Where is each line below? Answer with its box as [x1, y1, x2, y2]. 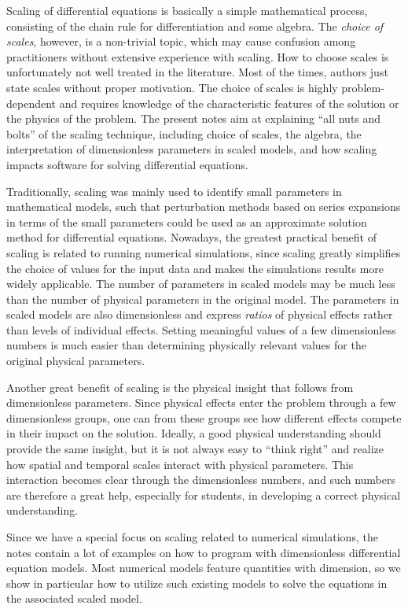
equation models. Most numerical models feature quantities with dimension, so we [6, 559, 401, 576]
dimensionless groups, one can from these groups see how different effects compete [6, 409, 402, 426]
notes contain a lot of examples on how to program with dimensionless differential [6, 544, 401, 560]
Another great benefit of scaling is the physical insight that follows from [6, 378, 354, 395]
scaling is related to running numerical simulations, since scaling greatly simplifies [6, 244, 401, 260]
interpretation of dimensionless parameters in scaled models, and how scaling [6, 141, 377, 157]
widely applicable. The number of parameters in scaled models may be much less [6, 275, 395, 292]
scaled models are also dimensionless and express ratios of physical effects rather [6, 306, 393, 323]
